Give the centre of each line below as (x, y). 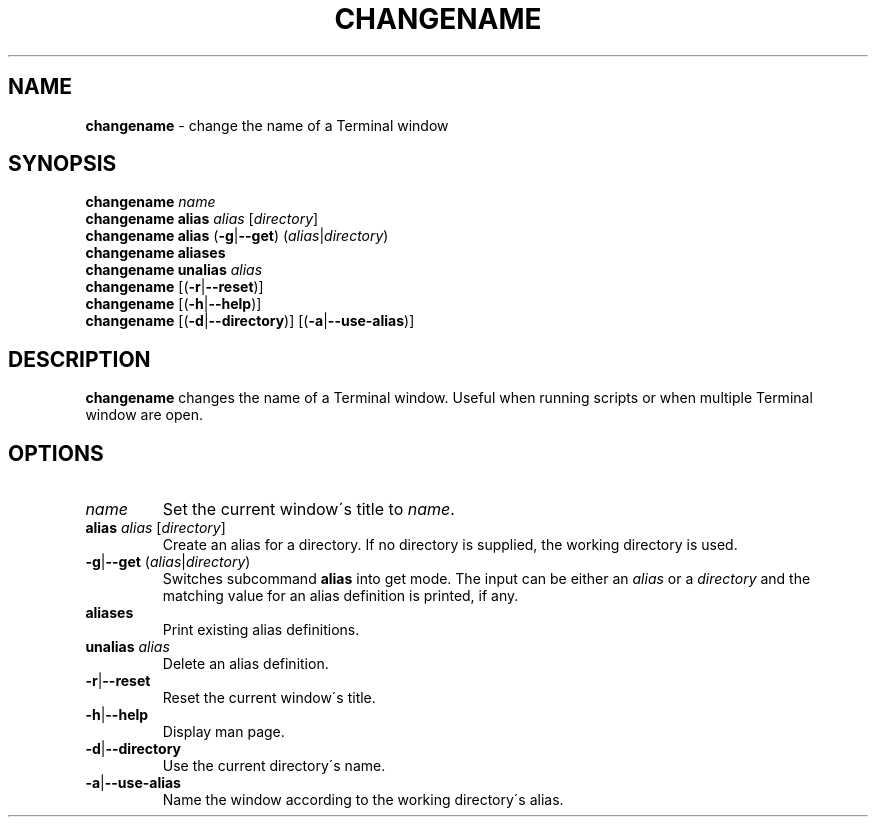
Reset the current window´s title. (269, 698)
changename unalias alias (174, 270)
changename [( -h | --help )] (173, 304)
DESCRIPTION (79, 359)
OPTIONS (56, 453)
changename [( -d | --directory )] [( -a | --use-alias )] (250, 321)
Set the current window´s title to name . (308, 509)
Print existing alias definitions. (261, 630)
